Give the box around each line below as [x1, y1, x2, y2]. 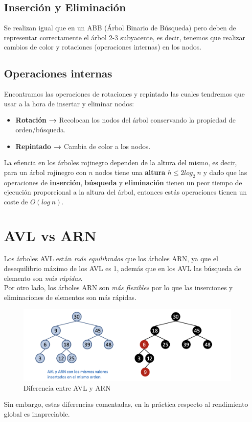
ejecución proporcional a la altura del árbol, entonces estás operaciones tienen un [4, 187, 247, 197]
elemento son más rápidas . [4, 273, 83, 283]
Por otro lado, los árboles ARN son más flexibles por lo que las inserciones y [4, 282, 233, 293]
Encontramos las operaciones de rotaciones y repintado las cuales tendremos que [4, 89, 245, 99]
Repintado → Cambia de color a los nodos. [15, 141, 151, 151]
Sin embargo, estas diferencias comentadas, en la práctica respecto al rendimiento [4, 399, 248, 409]
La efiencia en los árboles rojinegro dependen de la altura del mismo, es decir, [4, 157, 237, 168]
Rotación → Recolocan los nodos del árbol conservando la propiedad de [15, 115, 236, 125]
